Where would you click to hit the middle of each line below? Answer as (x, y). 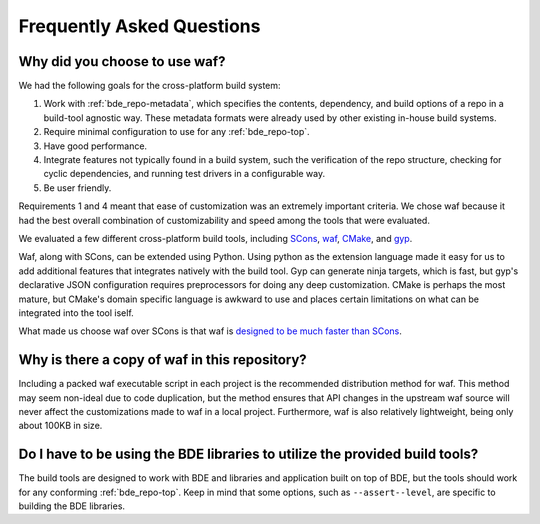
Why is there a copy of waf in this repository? (162, 360)
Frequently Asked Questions (139, 26)
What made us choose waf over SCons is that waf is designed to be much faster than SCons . (210, 331)
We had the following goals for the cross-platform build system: (149, 86)
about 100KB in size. (60, 426)
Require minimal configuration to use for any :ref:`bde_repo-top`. (176, 132)
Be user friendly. (77, 187)
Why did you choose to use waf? (122, 61)
